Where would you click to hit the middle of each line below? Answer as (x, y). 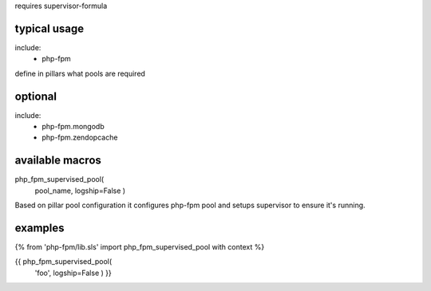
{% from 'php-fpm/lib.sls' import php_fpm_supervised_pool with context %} (140, 246)
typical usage (49, 28)
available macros (58, 161)
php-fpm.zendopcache (80, 138)
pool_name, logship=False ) (80, 191)
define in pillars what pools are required (80, 73)
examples (40, 228)
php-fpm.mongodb (73, 126)
